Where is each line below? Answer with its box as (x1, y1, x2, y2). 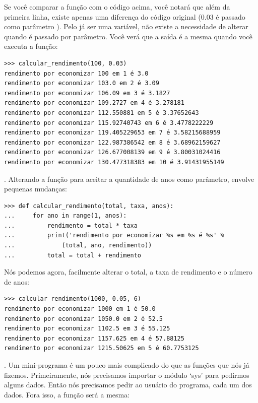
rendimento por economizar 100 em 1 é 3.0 (4, 70, 149, 77)
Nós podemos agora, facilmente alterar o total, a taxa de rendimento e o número (4, 266, 252, 277)
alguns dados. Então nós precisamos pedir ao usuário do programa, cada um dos (4, 379, 252, 390)
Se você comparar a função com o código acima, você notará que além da (4, 2, 230, 12)
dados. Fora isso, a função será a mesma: (4, 389, 130, 399)
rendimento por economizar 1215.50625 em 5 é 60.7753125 (4, 345, 199, 352)
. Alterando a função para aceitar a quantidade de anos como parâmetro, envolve (4, 173, 254, 184)
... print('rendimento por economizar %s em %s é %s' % (4, 232, 224, 239)
